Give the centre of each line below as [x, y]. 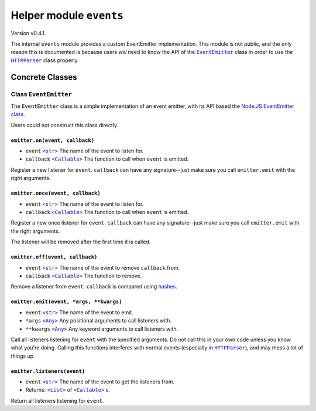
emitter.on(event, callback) [53, 140]
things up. [23, 356]
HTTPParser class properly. [45, 60]
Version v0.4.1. [28, 33]
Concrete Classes [44, 77]
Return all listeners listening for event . [57, 400]
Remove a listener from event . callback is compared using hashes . [94, 287]
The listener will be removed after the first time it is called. [81, 242]
